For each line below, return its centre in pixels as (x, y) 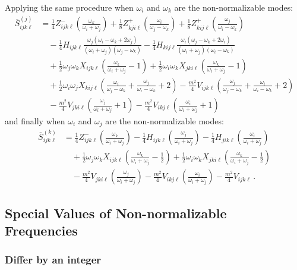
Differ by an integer (53, 260)
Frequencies (41, 230)
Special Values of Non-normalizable (116, 213)
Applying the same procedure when (69, 7)
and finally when (35, 121)
